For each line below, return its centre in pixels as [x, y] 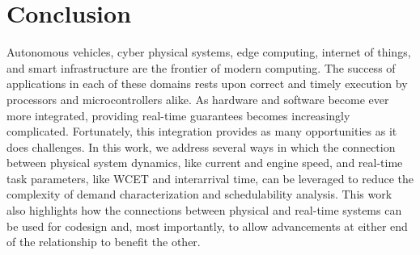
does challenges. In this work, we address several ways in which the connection [201, 146]
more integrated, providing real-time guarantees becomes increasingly [178, 115]
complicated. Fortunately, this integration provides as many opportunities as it [202, 131]
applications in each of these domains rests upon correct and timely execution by [207, 84]
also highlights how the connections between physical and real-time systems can [204, 210]
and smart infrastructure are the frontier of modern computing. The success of [201, 67]
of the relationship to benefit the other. [104, 242]
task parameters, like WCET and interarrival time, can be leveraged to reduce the [210, 178]
